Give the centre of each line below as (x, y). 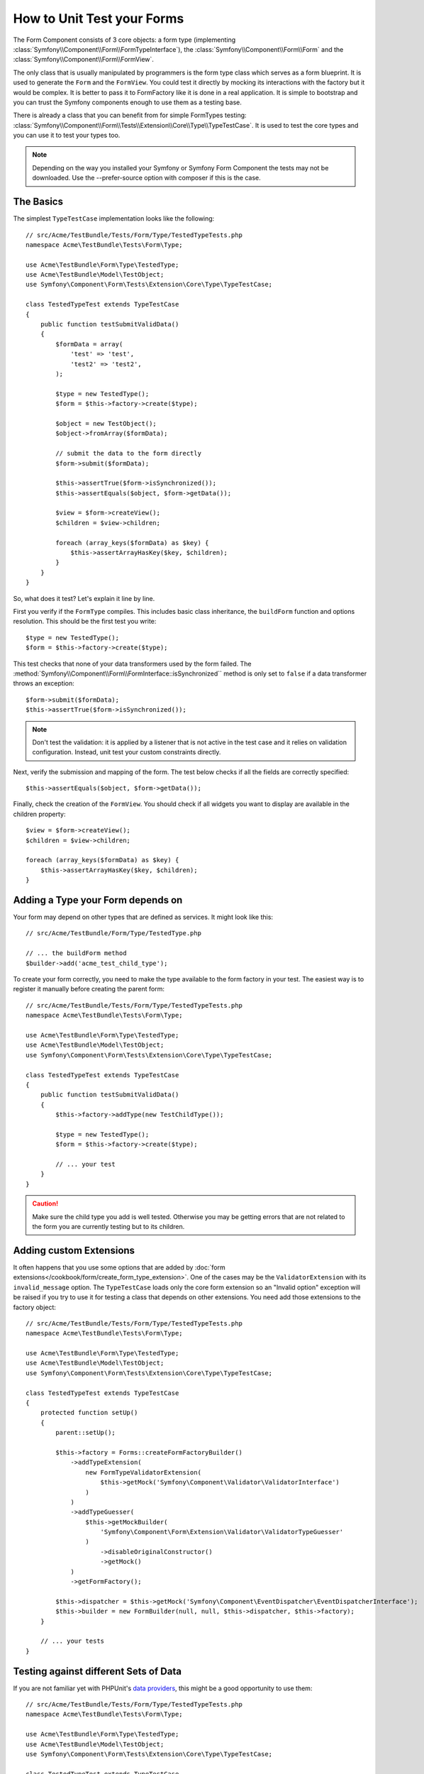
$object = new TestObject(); (106, 423)
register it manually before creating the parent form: (89, 989)
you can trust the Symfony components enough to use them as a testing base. (128, 102)
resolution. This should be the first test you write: (85, 622)
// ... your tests (72, 1641)
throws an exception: (44, 683)
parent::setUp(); (86, 1433)
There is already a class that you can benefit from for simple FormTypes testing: (130, 115)
